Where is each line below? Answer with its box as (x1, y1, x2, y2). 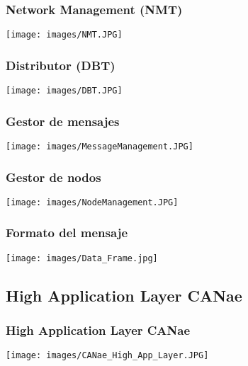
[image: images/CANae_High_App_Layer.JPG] (6, 350, 209, 361)
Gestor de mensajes (6, 112, 120, 130)
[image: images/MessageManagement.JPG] (6, 141, 193, 151)
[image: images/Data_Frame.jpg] (6, 253, 158, 263)
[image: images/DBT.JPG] (6, 86, 123, 96)
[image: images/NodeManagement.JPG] (6, 197, 179, 207)
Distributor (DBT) (6, 56, 115, 74)
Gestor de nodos (6, 168, 101, 185)
